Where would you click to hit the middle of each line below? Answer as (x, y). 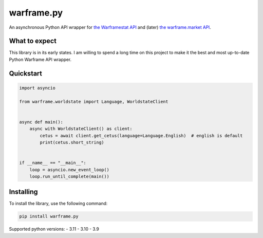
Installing (24, 192)
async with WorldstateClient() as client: (81, 129)
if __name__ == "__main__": (53, 163)
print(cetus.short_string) (72, 142)
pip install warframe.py (49, 216)
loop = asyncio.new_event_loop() (69, 170)
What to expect (33, 41)
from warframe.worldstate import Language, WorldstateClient (94, 101)
